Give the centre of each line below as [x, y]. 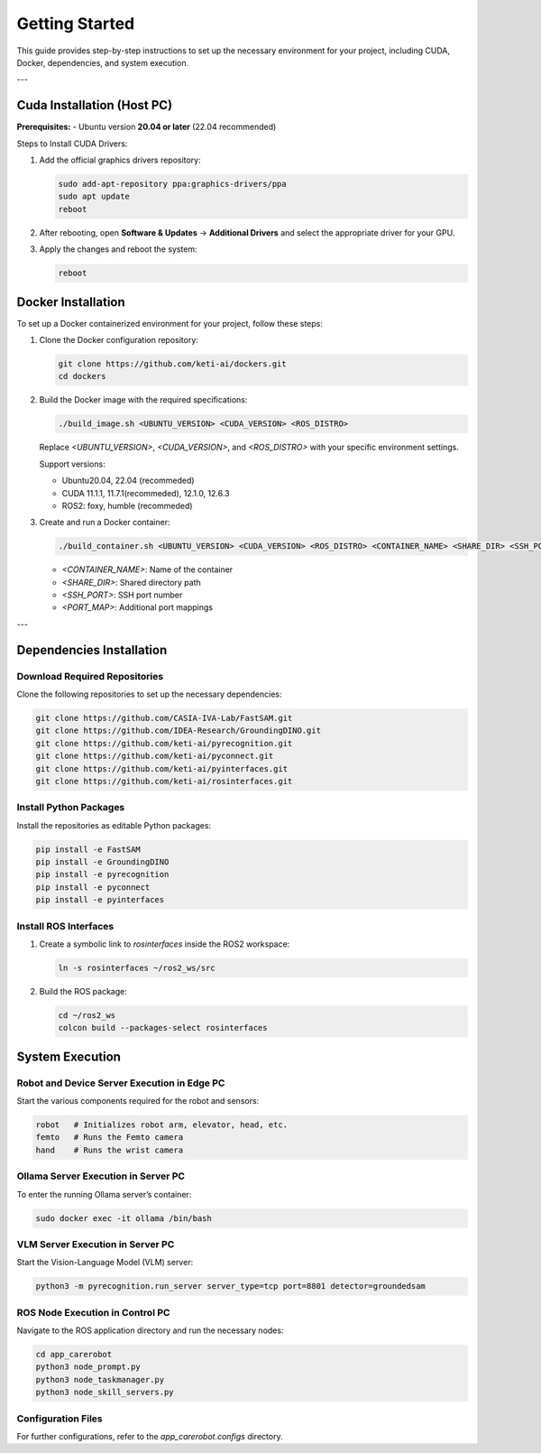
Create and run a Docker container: [105, 523]
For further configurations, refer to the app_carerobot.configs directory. [150, 1436]
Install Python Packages [71, 808]
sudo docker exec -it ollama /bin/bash [124, 1218]
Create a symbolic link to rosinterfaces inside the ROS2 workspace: [165, 944]
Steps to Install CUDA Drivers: [72, 143]
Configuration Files [60, 1419]
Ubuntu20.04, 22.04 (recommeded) [128, 481]
